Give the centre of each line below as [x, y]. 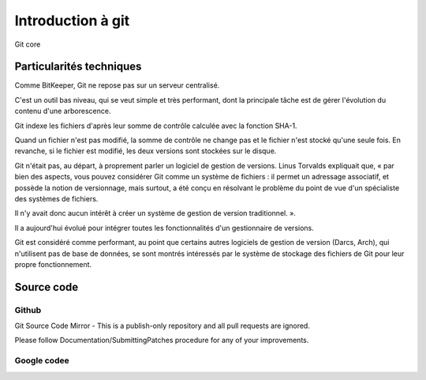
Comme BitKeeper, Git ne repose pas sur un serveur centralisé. [117, 85]
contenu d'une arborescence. [63, 111]
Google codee [42, 361]
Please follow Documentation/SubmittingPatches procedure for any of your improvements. [162, 340]
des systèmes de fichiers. [56, 198]
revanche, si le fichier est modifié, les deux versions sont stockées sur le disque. [146, 151]
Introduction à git [72, 21]
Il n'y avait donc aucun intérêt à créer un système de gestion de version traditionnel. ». [155, 213]
